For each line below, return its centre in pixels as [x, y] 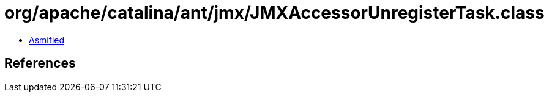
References [40, 63]
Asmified [47, 40]
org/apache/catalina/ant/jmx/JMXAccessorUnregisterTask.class [274, 13]
